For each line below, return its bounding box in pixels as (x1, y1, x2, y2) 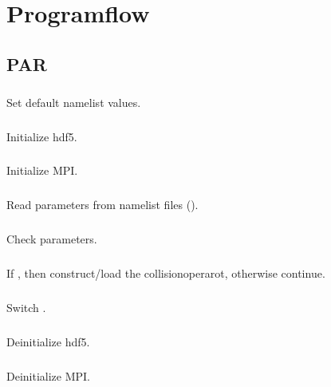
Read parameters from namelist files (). (6, 196, 199, 213)
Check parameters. (6, 231, 97, 247)
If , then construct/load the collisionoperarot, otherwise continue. (6, 265, 325, 282)
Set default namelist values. (6, 93, 141, 110)
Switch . (6, 299, 46, 316)
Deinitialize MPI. (6, 368, 91, 385)
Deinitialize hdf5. (6, 334, 90, 350)
